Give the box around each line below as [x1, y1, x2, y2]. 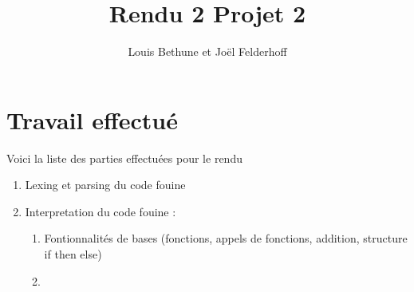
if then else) [44, 246, 102, 262]
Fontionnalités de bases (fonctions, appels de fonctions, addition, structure [44, 230, 408, 247]
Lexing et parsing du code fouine [25, 176, 186, 193]
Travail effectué [6, 103, 178, 136]
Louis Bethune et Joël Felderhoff [128, 43, 287, 60]
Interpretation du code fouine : [25, 203, 176, 219]
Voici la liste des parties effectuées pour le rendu [6, 149, 242, 166]
